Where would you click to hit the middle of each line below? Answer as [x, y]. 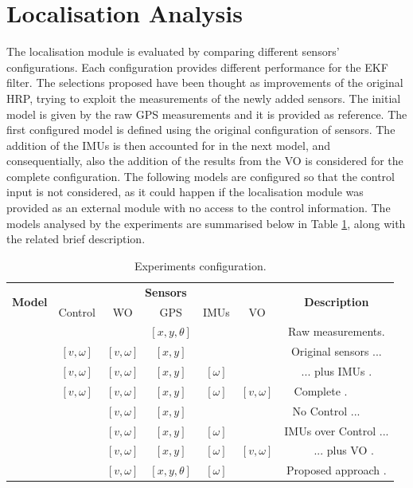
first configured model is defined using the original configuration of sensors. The [201, 130]
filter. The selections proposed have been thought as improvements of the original [205, 83]
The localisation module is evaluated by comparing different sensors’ [173, 51]
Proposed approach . [337, 470]
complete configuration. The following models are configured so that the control [201, 176]
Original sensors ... [336, 351]
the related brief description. [76, 239]
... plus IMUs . [337, 371]
